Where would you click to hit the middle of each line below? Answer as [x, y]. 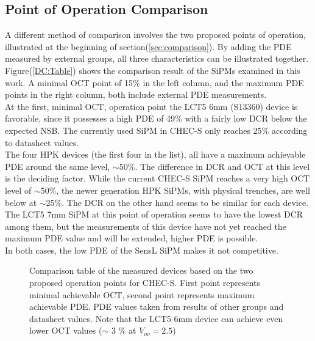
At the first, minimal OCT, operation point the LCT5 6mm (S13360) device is [151, 106]
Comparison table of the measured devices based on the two [141, 270]
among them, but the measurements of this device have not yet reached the [146, 226]
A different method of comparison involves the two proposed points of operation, [155, 35]
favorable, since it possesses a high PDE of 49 [90, 118]
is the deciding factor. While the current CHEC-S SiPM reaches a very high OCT [157, 178]
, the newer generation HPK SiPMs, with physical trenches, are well [183, 190]
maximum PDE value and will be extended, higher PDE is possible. [132, 238]
